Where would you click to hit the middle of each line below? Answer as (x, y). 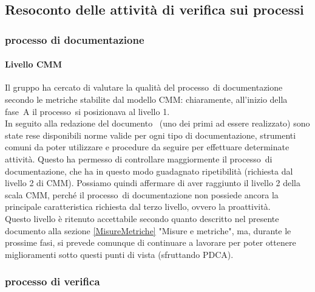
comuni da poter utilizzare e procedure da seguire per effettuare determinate (147, 147)
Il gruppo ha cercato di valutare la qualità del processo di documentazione (144, 87)
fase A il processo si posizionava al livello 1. (87, 111)
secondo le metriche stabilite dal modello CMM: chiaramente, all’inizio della (146, 99)
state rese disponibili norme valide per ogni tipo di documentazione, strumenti (151, 135)
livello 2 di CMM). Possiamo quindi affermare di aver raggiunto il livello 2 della (153, 183)
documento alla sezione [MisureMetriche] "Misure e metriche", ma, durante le (148, 230)
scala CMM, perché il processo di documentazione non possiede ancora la (142, 194)
